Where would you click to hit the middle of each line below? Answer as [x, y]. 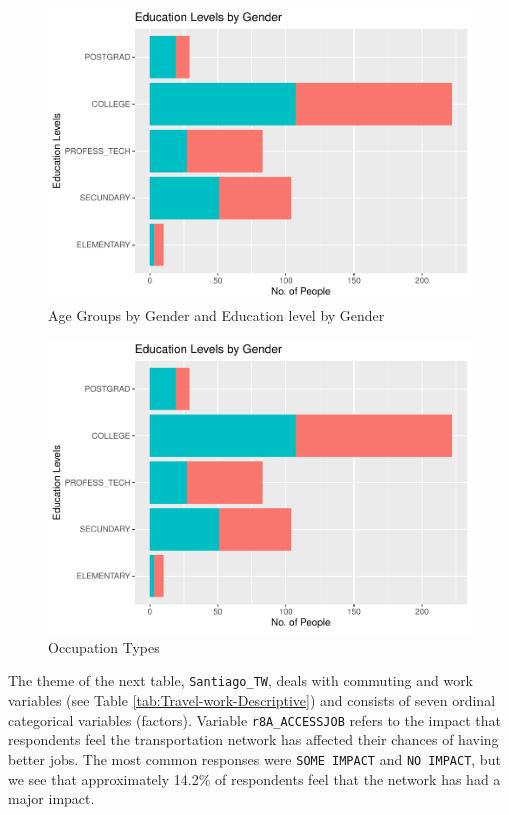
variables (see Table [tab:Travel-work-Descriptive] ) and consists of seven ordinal [252, 700]
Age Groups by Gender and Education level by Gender [216, 315]
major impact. [51, 798]
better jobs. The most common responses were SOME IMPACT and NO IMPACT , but [254, 758]
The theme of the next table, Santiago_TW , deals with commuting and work [241, 680]
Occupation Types [104, 646]
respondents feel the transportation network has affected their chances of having [253, 739]
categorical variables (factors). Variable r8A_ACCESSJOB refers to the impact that [254, 719]
